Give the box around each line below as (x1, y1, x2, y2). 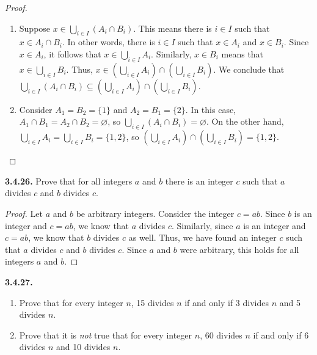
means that (221, 47, 264, 60)
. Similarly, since (172, 219, 233, 232)
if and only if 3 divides (184, 296, 269, 309)
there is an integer (165, 174, 233, 187)
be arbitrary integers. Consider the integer (76, 207, 235, 219)
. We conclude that (213, 62, 285, 75)
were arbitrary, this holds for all (180, 243, 299, 255)
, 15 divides (131, 296, 174, 309)
